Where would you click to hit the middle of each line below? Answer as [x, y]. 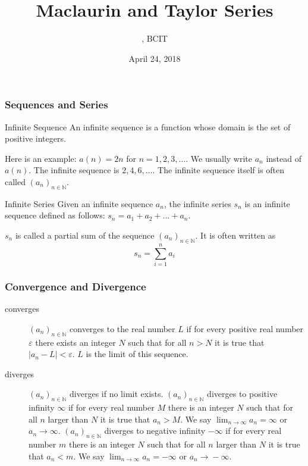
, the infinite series [197, 203]
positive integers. [35, 138]
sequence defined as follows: [55, 215]
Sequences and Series [56, 104]
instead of [284, 158]
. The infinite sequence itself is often [219, 170]
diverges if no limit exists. [117, 394]
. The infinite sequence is [74, 170]
